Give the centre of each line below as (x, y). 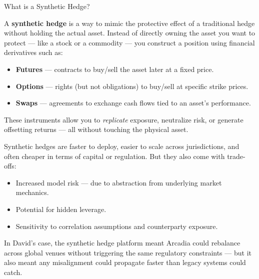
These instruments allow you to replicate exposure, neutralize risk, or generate (124, 119)
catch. (13, 272)
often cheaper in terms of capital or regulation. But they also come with (114, 156)
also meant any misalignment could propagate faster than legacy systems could (125, 262)
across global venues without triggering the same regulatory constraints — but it (128, 252)
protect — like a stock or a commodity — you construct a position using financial (129, 42)
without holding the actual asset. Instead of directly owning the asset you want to (130, 33)
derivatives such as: (33, 52)
